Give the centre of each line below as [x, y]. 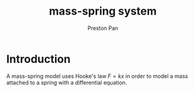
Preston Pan [103, 28]
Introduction [39, 59]
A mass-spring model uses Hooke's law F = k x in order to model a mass [97, 76]
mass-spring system [103, 11]
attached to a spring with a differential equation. [67, 82]
